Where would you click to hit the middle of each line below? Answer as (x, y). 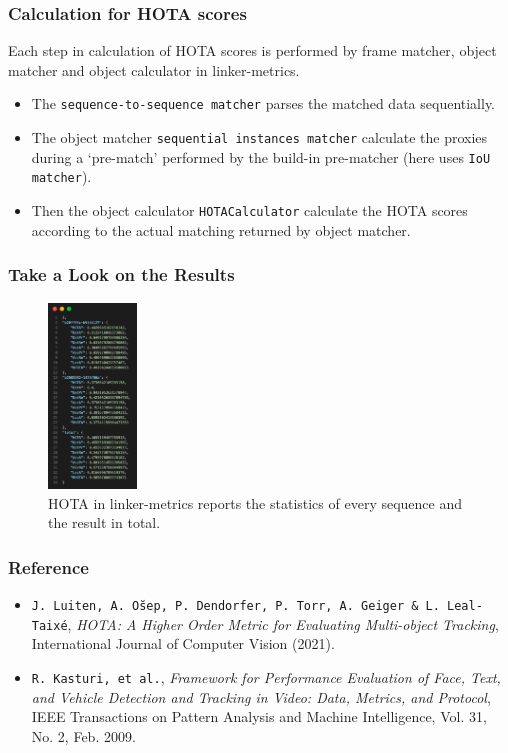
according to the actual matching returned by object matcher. (221, 229)
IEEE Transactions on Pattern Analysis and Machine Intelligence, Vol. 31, (259, 716)
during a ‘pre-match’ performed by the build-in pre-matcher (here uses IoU (261, 156)
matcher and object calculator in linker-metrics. (154, 69)
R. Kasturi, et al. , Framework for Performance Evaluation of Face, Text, (266, 677)
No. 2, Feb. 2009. (83, 735)
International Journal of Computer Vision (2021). (183, 643)
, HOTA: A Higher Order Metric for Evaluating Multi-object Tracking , (283, 623)
